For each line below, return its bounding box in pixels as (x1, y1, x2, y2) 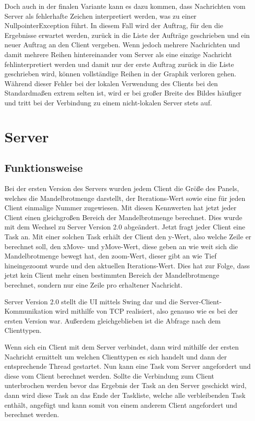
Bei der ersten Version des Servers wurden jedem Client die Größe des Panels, (4, 183, 239, 194)
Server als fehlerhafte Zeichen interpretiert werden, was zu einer (4, 10, 197, 21)
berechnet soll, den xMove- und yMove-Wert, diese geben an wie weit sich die (4, 241, 238, 251)
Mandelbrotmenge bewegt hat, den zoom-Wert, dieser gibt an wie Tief (4, 251, 217, 261)
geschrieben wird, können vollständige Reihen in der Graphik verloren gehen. (4, 68, 236, 79)
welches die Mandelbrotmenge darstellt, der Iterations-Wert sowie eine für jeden (4, 193, 246, 203)
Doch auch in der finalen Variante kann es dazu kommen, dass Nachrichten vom (4, 1, 246, 11)
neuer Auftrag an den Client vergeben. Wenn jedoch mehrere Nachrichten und (4, 39, 240, 50)
